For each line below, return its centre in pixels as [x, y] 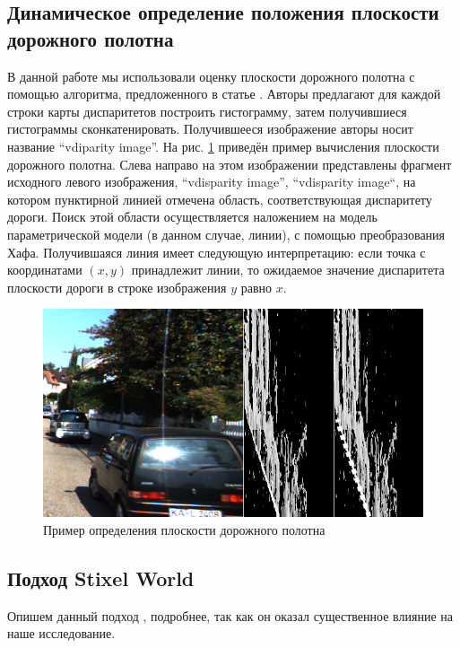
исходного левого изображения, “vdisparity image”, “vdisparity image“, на [212, 182]
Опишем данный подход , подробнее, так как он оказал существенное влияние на [230, 615]
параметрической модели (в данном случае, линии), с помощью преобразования [226, 234]
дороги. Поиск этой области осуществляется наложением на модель [192, 217]
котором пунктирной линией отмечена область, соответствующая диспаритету [220, 199]
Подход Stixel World [101, 578]
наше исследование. [61, 633]
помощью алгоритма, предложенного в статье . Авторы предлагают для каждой [224, 94]
